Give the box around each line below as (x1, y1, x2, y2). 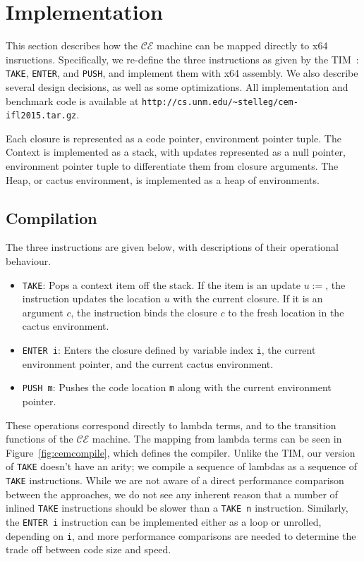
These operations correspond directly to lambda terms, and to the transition (6, 417, 336, 432)
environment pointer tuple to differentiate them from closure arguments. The (6, 159, 339, 173)
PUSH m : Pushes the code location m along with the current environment (22, 380, 332, 395)
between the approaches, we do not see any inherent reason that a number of (6, 486, 338, 501)
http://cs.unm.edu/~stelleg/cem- (142, 97, 298, 107)
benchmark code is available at (6, 93, 139, 108)
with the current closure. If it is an (173, 291, 323, 306)
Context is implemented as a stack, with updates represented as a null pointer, (6, 144, 346, 159)
